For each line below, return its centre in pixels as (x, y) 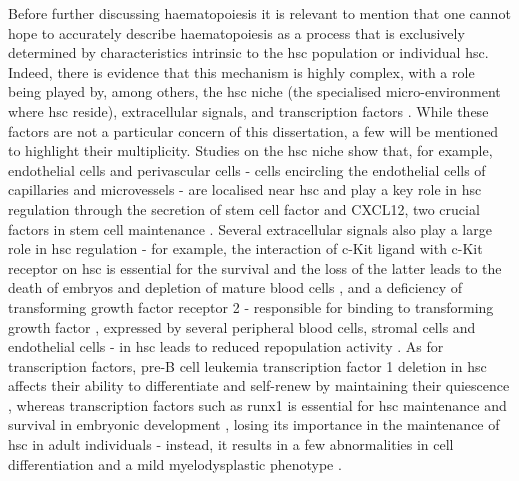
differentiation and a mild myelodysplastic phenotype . (175, 463)
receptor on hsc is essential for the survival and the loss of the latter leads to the (255, 267)
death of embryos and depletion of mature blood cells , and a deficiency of (235, 287)
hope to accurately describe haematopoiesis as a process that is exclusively (236, 32)
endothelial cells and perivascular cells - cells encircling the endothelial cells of (247, 169)
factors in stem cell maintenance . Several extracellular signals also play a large (250, 228)
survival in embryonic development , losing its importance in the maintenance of (254, 424)
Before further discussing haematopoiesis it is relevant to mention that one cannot (259, 13)
